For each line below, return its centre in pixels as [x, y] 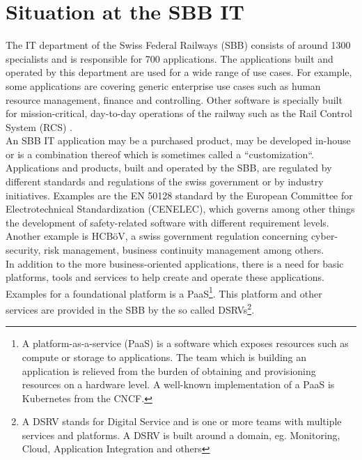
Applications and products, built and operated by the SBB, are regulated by [169, 168]
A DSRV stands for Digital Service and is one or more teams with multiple [182, 421]
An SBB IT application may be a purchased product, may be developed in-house [178, 140]
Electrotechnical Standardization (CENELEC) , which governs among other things [180, 209]
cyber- [324, 236]
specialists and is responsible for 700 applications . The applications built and [170, 58]
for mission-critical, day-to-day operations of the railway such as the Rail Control [179, 113]
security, [23, 250]
